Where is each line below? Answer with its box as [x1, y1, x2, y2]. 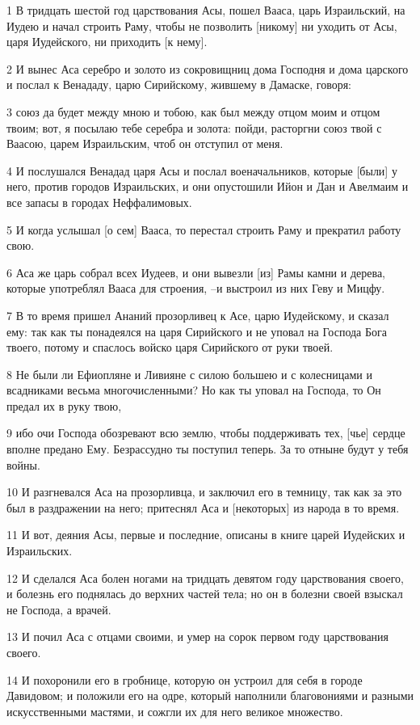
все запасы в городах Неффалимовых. [6, 193, 192, 210]
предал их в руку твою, [6, 397, 122, 414]
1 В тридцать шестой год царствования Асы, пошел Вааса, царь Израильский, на [6, 2, 405, 18]
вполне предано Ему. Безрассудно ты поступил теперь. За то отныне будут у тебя [6, 440, 409, 457]
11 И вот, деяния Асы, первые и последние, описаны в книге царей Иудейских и [6, 526, 405, 543]
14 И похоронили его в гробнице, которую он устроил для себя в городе [6, 671, 363, 688]
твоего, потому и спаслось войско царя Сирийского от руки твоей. [6, 339, 334, 356]
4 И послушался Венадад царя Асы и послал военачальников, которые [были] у [6, 162, 397, 179]
